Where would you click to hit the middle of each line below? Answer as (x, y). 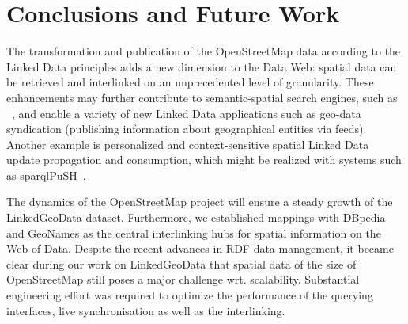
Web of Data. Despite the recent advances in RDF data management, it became (200, 248)
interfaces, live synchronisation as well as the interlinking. (146, 310)
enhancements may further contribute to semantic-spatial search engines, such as (202, 97)
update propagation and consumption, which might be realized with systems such (204, 160)
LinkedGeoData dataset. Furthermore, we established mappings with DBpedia (196, 217)
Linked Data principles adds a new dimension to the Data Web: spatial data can (202, 66)
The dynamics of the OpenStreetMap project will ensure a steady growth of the (200, 202)
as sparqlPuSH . (46, 175)
